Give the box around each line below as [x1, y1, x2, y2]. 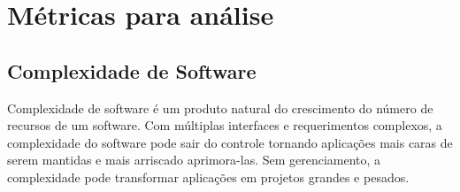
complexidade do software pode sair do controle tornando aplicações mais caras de [7, 133, 453, 151]
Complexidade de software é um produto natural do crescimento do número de [7, 98, 433, 117]
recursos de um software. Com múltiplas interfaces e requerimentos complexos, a [7, 116, 442, 134]
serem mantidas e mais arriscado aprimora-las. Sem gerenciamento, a [7, 150, 381, 169]
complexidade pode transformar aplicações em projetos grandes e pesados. [7, 167, 410, 186]
